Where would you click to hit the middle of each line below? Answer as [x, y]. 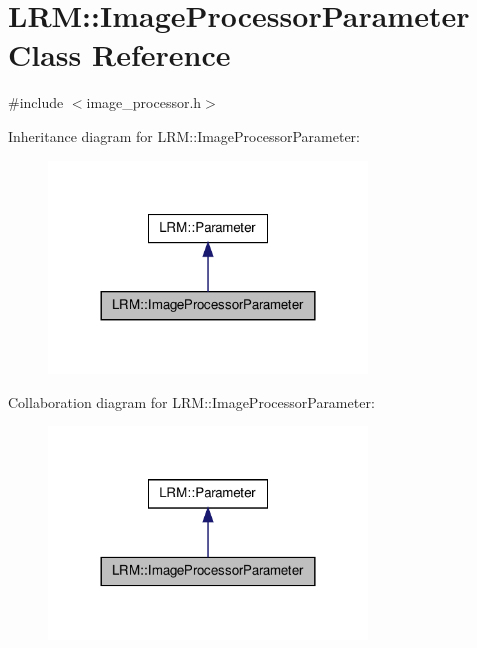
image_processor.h [144, 102]
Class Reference [119, 54]
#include [36, 102]
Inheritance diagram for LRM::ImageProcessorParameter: [184, 135]
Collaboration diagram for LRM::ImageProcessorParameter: [191, 401]
